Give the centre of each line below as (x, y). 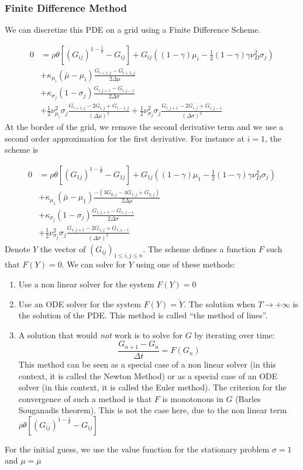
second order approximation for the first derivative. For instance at (125, 138)
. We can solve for (94, 264)
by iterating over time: (235, 335)
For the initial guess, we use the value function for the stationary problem (137, 449)
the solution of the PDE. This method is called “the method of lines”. (143, 315)
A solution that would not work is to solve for (100, 335)
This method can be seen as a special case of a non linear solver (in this (147, 364)
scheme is (22, 150)
